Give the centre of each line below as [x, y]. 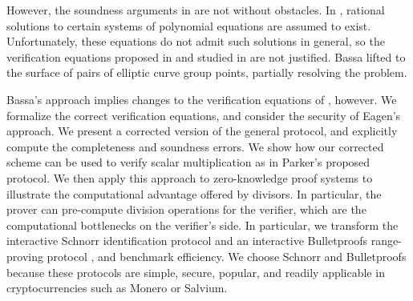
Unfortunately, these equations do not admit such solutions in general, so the [196, 41]
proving [25, 256]
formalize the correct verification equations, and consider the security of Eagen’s [204, 115]
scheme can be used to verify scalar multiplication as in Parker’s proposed [188, 162]
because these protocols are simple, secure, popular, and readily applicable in [196, 272]
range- [386, 241]
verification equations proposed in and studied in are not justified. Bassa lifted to [206, 56]
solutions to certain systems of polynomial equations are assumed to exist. [189, 25]
